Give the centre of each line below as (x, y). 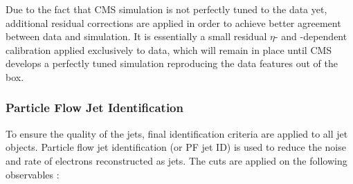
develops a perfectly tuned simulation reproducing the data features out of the (172, 63)
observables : (33, 174)
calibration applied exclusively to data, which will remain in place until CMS (169, 49)
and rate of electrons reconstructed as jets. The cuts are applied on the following (176, 160)
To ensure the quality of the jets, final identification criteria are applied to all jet (177, 133)
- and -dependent (311, 36)
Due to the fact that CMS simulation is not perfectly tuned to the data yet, (166, 9)
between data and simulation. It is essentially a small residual (136, 36)
